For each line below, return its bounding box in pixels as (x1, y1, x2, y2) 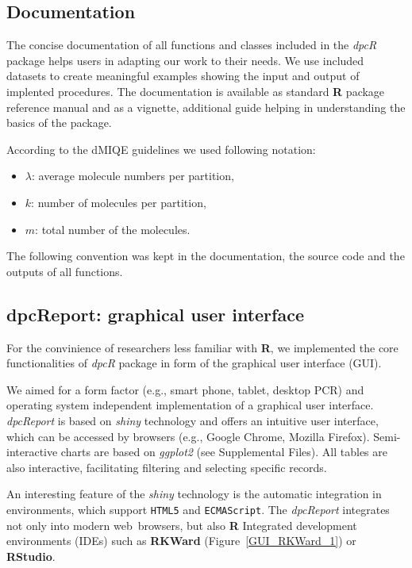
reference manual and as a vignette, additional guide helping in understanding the (6, 98, 406, 115)
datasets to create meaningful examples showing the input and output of (6, 67, 360, 84)
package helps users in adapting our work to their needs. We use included (6, 52, 364, 68)
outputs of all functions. (6, 263, 123, 279)
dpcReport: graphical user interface (6, 301, 304, 326)
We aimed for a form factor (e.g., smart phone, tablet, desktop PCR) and (6, 381, 364, 397)
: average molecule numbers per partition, (31, 167, 234, 184)
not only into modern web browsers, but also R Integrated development (6, 516, 357, 533)
